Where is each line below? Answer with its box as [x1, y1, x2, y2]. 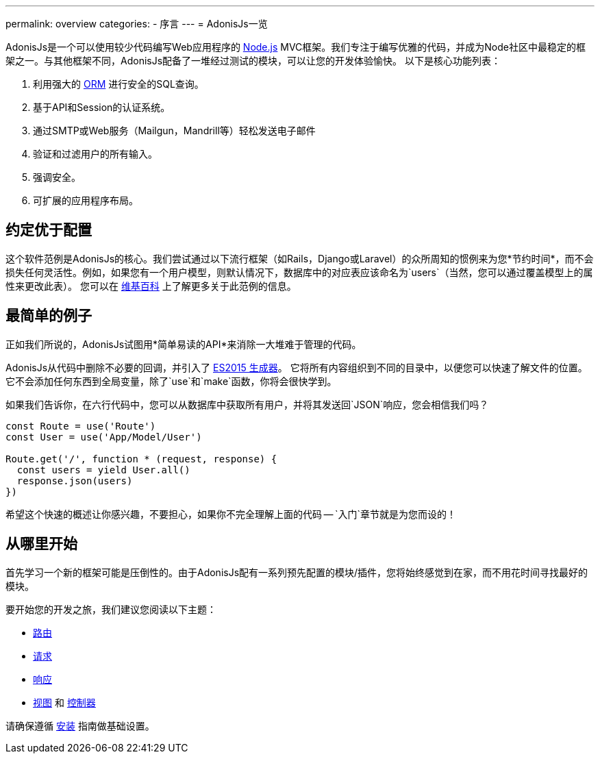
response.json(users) [16, 475, 133, 486]
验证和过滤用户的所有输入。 [33, 148, 158, 160]
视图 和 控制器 [33, 696, 96, 708]
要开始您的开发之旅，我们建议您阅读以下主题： [5, 603, 216, 615]
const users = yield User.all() [16, 464, 190, 475]
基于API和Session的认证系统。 [33, 101, 171, 113]
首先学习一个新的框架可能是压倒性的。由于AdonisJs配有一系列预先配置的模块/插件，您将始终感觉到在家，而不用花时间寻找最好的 [5, 566, 588, 578]
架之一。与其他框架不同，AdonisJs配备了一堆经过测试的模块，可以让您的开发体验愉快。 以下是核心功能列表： [5, 55, 501, 66]
